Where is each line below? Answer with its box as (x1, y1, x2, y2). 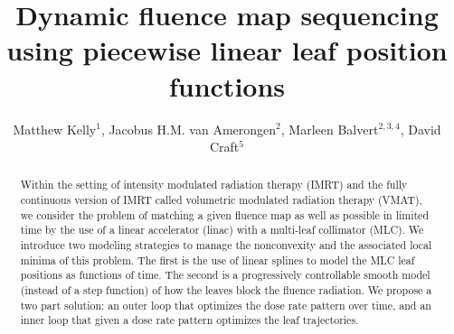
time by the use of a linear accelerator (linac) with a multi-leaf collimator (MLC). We (20, 222, 424, 237)
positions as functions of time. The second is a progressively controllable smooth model (20, 267, 430, 283)
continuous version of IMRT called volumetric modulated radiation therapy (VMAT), (20, 192, 422, 208)
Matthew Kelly (13, 119, 97, 138)
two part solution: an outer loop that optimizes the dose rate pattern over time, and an (20, 297, 431, 312)
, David (400, 119, 441, 138)
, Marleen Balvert (280, 119, 379, 138)
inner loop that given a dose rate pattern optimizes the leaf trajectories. (20, 312, 359, 328)
